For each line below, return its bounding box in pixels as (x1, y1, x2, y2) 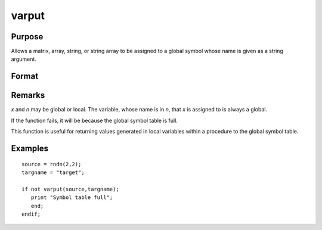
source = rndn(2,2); (21, 161, 82, 167)
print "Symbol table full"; (30, 194, 113, 201)
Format (11, 72, 39, 82)
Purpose (11, 32, 44, 42)
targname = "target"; (21, 169, 85, 176)
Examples (11, 143, 49, 153)
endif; (21, 210, 41, 217)
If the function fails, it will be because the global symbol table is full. (11, 117, 178, 124)
